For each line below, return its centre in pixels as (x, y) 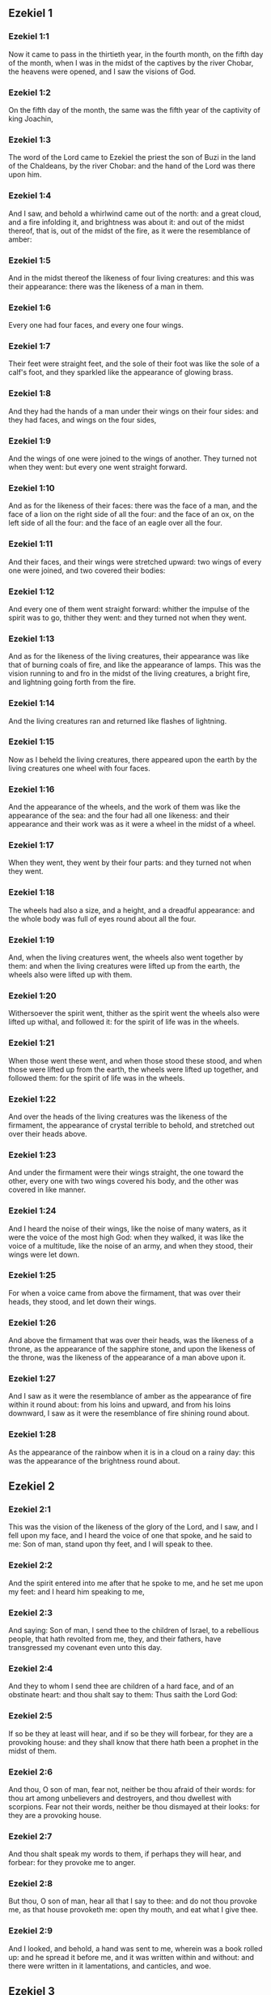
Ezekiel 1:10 (32, 488)
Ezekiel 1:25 (32, 1275)
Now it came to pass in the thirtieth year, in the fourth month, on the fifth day (136, 54)
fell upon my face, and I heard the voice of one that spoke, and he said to (130, 1536)
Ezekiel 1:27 (32, 1378)
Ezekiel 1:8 (30, 393)
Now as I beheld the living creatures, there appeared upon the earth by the (133, 759)
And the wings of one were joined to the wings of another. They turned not (133, 458)
